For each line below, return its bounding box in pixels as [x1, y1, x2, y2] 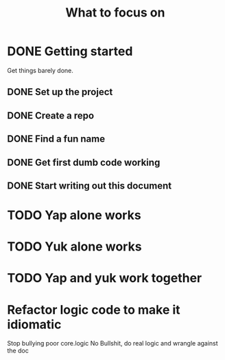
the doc [7, 346, 29, 355]
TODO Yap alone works [7, 208, 142, 223]
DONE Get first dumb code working [7, 156, 161, 168]
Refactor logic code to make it [7, 301, 180, 317]
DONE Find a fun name [7, 133, 105, 145]
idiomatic [7, 317, 62, 332]
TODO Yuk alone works [7, 239, 142, 255]
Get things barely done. [7, 66, 74, 74]
